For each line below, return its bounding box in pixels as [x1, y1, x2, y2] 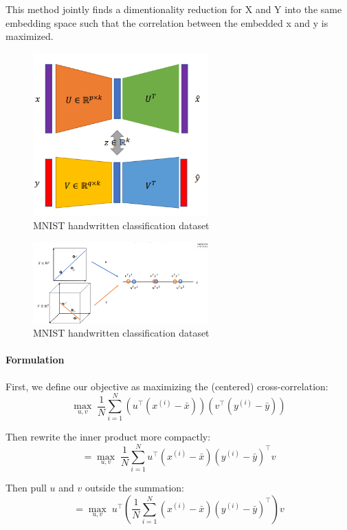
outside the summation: [85, 480, 185, 495]
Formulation [5, 352, 65, 367]
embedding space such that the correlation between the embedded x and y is [5, 15, 328, 30]
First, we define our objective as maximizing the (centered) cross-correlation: [5, 379, 328, 393]
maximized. [5, 29, 54, 43]
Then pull [5, 480, 47, 495]
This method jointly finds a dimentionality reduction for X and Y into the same [5, 2, 342, 16]
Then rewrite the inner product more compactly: [5, 430, 211, 444]
